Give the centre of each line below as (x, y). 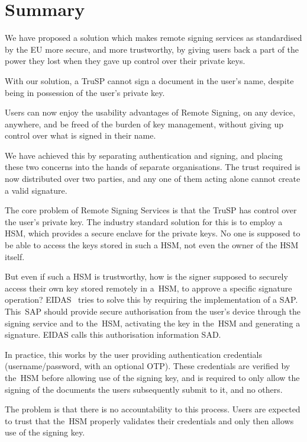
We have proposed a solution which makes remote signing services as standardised (153, 38)
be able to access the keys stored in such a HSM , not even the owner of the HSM (152, 245)
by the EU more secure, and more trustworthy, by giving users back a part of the (152, 49)
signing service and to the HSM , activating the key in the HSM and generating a (153, 323)
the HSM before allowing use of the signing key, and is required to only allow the (152, 377)
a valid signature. (36, 190)
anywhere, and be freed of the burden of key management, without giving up (144, 124)
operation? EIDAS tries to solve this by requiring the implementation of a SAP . (151, 300)
